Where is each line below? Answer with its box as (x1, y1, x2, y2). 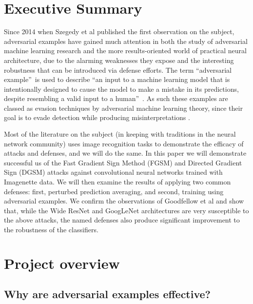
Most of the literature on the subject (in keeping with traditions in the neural (4, 129, 236, 139)
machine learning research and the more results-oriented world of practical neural (4, 45, 247, 56)
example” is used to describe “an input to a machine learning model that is (4, 74, 230, 84)
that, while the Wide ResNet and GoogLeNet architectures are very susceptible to (4, 205, 249, 215)
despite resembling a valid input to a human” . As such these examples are (4, 93, 228, 103)
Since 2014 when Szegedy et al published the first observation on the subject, (4, 26, 234, 37)
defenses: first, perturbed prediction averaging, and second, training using (4, 186, 224, 196)
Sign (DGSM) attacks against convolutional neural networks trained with (4, 167, 223, 177)
